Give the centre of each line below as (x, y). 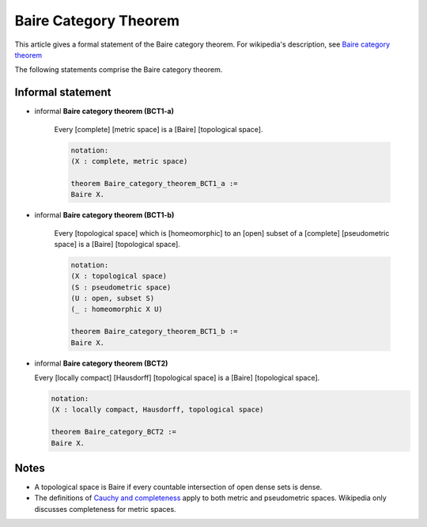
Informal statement (63, 92)
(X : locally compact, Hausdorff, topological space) (157, 410)
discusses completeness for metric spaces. (106, 509)
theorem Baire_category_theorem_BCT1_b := (154, 332)
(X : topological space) (119, 276)
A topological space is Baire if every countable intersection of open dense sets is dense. (178, 487)
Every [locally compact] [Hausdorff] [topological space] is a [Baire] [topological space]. (177, 378)
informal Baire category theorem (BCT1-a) (104, 112)
